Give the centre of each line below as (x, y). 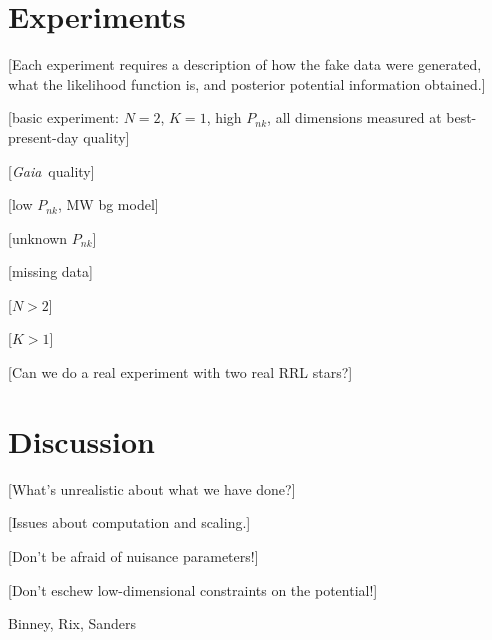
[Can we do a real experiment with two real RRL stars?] (180, 372)
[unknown (38, 237)
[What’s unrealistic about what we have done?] (152, 488)
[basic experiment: (63, 117)
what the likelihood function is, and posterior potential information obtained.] (247, 83)
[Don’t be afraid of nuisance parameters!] (133, 555)
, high (224, 117)
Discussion (81, 440)
